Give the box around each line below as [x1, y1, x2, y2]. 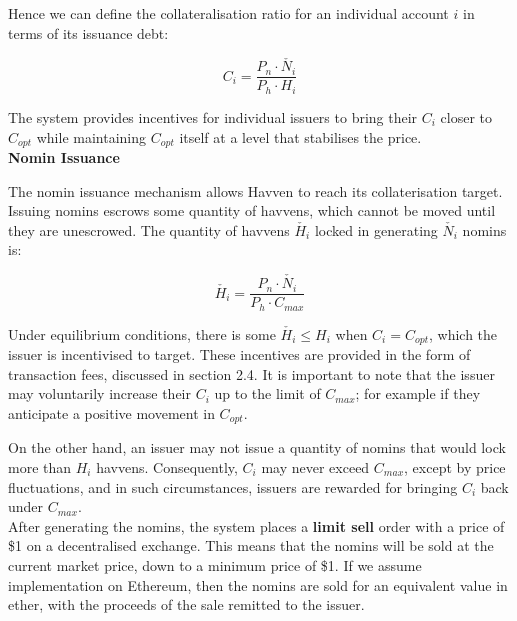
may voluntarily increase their [8, 383, 191, 404]
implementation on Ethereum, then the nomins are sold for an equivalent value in [8, 574, 508, 595]
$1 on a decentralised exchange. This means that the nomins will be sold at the [8, 535, 494, 556]
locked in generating [314, 219, 438, 240]
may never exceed [261, 456, 370, 477]
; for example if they [355, 383, 481, 404]
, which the [428, 323, 498, 344]
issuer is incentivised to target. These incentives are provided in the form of [8, 344, 471, 365]
